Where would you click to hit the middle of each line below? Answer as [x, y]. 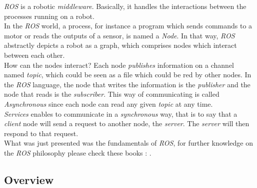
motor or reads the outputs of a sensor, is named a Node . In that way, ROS [119, 35]
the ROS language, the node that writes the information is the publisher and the [127, 84]
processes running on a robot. [49, 16]
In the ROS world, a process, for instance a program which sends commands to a [128, 26]
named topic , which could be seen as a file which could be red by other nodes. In [128, 75]
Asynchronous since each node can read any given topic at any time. [108, 103]
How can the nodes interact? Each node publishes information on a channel [119, 65]
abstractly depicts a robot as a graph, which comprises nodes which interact [120, 45]
